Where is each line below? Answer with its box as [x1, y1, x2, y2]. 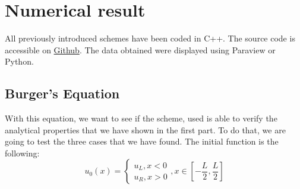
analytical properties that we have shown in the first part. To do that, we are [5, 123, 286, 136]
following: [5, 146, 40, 159]
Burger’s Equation [5, 84, 120, 102]
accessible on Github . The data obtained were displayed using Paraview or [5, 43, 276, 56]
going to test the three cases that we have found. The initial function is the [5, 135, 279, 148]
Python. [5, 55, 34, 68]
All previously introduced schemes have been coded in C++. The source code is [5, 32, 295, 44]
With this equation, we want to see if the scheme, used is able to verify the [5, 112, 277, 124]
